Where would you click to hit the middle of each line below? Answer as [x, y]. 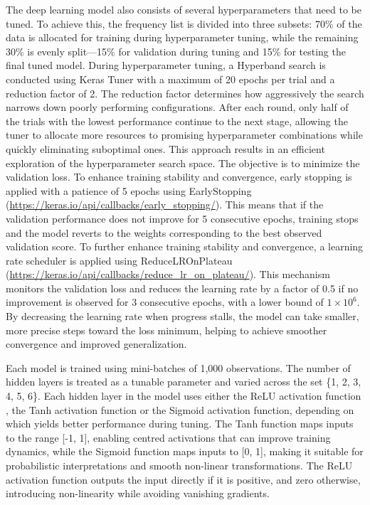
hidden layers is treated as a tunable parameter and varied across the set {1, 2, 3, [184, 382]
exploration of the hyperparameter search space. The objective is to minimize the [183, 163]
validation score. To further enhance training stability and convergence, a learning [185, 246]
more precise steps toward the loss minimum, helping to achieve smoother [166, 330]
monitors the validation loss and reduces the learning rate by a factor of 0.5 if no [182, 288]
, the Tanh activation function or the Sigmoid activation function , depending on [180, 409]
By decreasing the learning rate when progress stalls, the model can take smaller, [183, 316]
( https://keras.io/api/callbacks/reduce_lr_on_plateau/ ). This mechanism [168, 274]
